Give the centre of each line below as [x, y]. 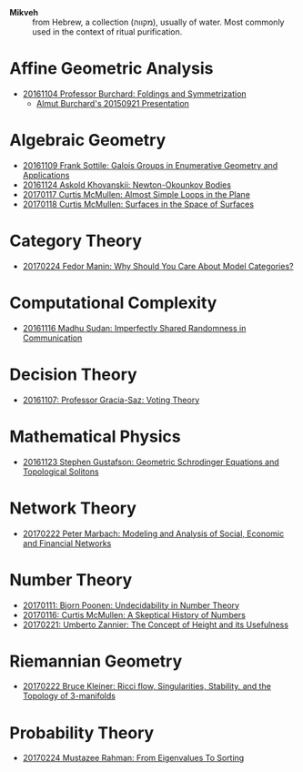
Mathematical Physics [96, 437]
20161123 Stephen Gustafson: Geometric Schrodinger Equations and [151, 462]
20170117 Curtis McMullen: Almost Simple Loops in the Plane [136, 194]
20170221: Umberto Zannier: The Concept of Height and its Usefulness [156, 625]
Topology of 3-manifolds [69, 696]
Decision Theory [74, 374]
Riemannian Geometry [96, 661]
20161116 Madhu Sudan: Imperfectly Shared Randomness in [134, 328]
